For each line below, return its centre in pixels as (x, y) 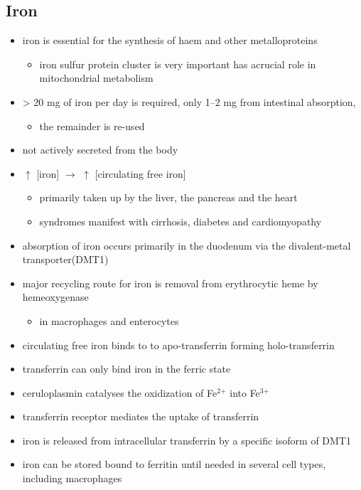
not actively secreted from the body (100, 150)
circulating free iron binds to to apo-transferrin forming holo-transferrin (178, 345)
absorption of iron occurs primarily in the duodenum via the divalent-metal (187, 245)
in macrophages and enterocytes (109, 320)
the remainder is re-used (92, 126)
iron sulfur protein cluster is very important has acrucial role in (178, 64)
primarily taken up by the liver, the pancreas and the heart (168, 197)
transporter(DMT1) (65, 259)
